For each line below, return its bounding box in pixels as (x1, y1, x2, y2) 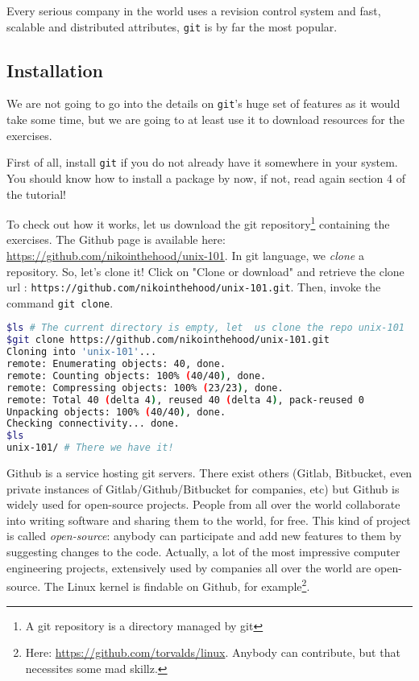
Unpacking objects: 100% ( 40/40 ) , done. (6, 406, 226, 418)
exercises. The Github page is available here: (6, 231, 226, 248)
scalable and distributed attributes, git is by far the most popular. (6, 18, 338, 35)
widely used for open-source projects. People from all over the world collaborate (6, 496, 400, 513)
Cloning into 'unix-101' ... (6, 346, 157, 358)
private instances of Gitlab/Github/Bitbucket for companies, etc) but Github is (6, 480, 400, 497)
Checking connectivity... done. (6, 418, 180, 430)
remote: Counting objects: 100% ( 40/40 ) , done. (6, 369, 267, 382)
